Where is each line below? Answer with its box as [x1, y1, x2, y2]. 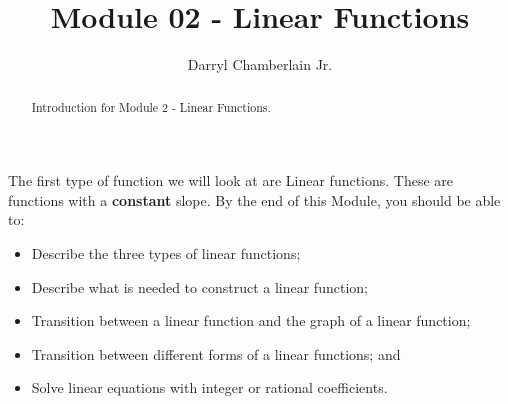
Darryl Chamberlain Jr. [187, 54, 333, 75]
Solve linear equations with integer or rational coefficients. [31, 377, 388, 398]
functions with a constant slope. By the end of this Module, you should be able [8, 189, 501, 210]
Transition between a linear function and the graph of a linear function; [31, 310, 471, 331]
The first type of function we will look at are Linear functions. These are [8, 170, 454, 191]
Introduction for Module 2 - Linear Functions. [31, 98, 271, 115]
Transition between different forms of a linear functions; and [31, 343, 401, 364]
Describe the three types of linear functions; [31, 242, 301, 263]
